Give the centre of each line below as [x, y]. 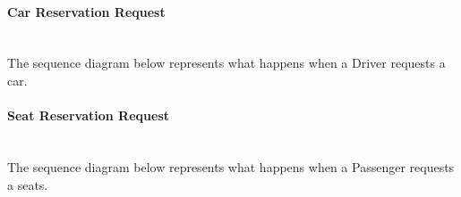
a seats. [28, 184]
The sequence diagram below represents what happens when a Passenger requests [231, 166]
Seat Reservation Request [89, 115]
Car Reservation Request [86, 11]
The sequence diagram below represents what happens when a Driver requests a [226, 63]
